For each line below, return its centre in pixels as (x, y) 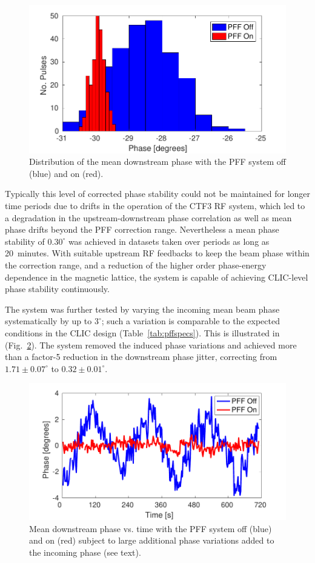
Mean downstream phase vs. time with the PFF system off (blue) (151, 528)
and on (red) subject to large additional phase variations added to (152, 540)
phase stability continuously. (57, 289)
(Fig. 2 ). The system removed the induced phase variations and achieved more (151, 345)
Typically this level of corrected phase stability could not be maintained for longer (158, 194)
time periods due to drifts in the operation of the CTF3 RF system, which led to (155, 206)
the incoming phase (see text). (85, 552)
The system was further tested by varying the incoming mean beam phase (142, 309)
